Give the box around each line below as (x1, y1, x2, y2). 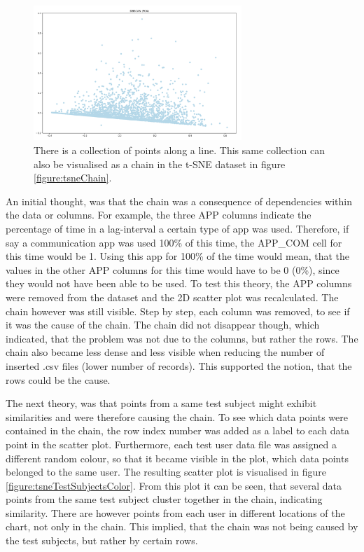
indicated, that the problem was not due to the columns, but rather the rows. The (6, 331, 358, 345)
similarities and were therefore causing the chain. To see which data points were (6, 409, 348, 424)
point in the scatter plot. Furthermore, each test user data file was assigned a (6, 436, 337, 451)
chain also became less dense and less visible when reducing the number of (6, 345, 325, 359)
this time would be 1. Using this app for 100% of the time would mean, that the (6, 249, 350, 263)
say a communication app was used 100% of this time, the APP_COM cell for (6, 235, 342, 249)
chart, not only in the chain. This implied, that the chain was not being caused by (6, 519, 358, 534)
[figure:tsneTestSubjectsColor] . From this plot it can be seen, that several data (6, 478, 342, 492)
